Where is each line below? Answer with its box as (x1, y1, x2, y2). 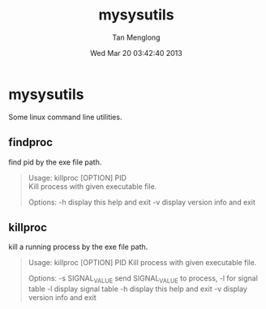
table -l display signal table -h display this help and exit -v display (28, 284, 247, 294)
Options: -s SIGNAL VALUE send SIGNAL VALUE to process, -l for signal (28, 273, 258, 285)
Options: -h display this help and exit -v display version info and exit (28, 197, 255, 207)
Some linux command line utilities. (8, 112, 122, 122)
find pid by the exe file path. (8, 157, 102, 167)
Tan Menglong (112, 32, 161, 42)
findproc (8, 135, 54, 149)
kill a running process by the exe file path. (8, 242, 148, 252)
